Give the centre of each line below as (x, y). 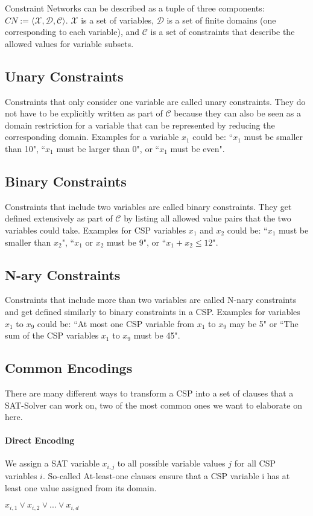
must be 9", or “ (137, 242)
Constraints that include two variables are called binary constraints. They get (148, 206)
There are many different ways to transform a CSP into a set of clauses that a (149, 393)
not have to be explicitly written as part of (84, 113)
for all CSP (255, 463)
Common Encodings (69, 368)
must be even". (198, 148)
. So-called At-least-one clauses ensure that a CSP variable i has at (166, 475)
